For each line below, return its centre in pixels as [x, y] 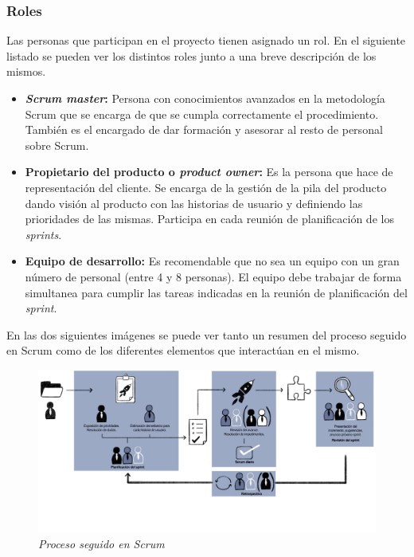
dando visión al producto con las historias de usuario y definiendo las [194, 203]
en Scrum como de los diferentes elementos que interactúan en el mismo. [183, 350]
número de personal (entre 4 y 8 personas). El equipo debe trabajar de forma [213, 276]
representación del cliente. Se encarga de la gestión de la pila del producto [206, 187]
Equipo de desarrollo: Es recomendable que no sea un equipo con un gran [212, 261]
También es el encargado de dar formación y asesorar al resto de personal [204, 129]
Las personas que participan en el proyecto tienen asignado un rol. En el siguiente [206, 40]
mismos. [26, 71]
